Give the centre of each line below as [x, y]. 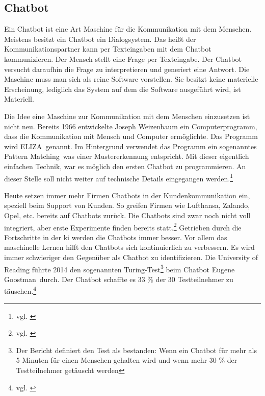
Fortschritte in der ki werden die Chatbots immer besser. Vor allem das [116, 237]
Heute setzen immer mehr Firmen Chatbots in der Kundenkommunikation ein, [127, 195]
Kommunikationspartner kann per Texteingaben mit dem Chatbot [108, 49]
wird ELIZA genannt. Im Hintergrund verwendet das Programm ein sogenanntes [130, 146]
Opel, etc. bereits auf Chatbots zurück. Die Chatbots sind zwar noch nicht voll [127, 215]
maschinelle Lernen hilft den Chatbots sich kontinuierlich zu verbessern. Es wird [129, 247]
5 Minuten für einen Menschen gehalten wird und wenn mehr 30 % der [127, 360]
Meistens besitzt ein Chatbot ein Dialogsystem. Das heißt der [100, 39]
